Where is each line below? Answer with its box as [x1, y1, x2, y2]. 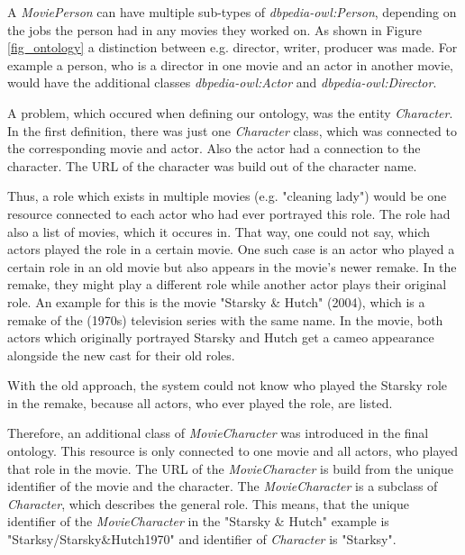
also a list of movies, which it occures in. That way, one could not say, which [7, 222, 430, 241]
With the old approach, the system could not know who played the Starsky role [7, 376, 448, 395]
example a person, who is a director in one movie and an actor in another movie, [7, 55, 453, 74]
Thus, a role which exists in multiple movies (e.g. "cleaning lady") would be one [7, 187, 447, 205]
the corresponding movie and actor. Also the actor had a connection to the [7, 139, 421, 158]
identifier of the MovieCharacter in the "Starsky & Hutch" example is [7, 512, 389, 531]
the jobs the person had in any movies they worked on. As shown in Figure [7, 20, 422, 39]
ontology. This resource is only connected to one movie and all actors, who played [7, 441, 459, 460]
